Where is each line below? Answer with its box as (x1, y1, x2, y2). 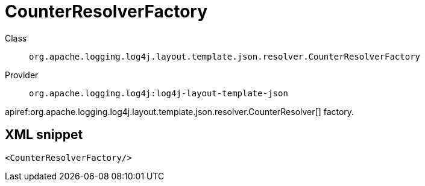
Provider (5, 69, 39, 80)
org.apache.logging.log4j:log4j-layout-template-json (29, 88, 288, 98)
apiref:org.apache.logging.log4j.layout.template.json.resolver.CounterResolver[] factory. (5, 106, 354, 117)
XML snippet (5, 127, 83, 143)
